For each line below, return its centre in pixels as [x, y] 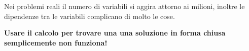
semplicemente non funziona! [56, 42]
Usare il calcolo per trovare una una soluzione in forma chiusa [115, 33]
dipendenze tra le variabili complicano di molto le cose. [90, 16]
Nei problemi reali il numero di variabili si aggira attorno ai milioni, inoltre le [124, 6]
